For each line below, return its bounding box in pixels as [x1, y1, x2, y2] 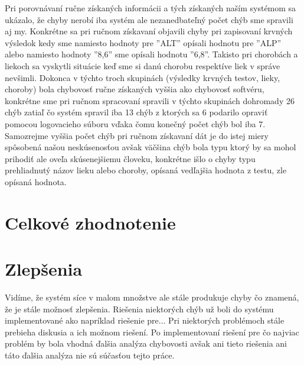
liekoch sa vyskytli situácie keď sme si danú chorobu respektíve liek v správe [5, 59, 280, 72]
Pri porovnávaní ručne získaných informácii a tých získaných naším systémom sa [5, 2, 296, 14]
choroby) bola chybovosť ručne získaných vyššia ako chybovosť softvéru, [5, 83, 264, 95]
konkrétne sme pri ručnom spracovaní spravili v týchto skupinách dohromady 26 [5, 94, 295, 106]
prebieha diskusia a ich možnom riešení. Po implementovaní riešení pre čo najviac [5, 325, 299, 338]
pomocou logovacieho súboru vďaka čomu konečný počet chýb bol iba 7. [5, 117, 266, 130]
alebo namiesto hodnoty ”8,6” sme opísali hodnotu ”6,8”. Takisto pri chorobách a [5, 48, 298, 60]
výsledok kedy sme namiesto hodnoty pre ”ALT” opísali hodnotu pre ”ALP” [5, 36, 282, 49]
